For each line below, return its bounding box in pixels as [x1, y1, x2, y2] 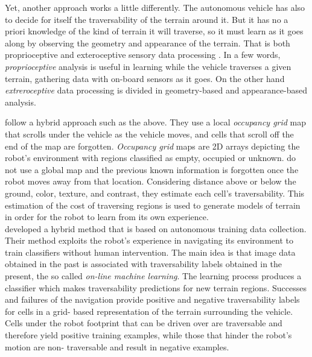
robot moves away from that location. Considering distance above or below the [5, 175, 296, 188]
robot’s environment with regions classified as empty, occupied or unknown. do [5, 151, 296, 164]
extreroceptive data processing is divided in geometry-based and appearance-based [5, 84, 307, 96]
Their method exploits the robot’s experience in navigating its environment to [5, 234, 293, 247]
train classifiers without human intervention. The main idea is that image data [5, 245, 296, 258]
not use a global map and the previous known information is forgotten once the [5, 163, 299, 175]
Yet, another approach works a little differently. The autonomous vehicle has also [5, 1, 305, 13]
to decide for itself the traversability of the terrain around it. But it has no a [5, 13, 288, 25]
